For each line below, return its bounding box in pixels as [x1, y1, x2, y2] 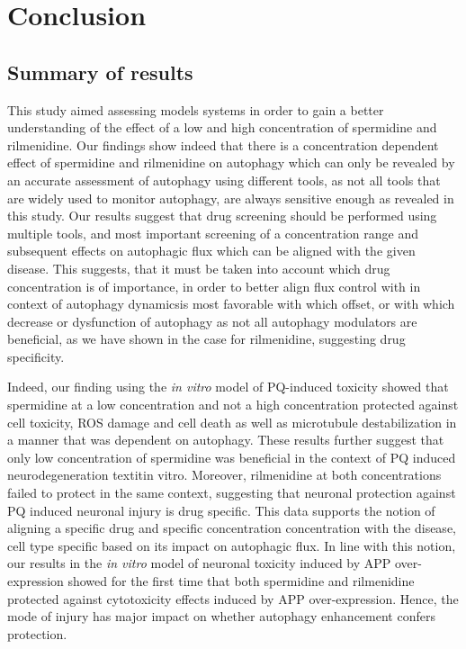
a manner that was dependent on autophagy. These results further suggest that [7, 430, 444, 449]
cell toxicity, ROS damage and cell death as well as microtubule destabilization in [7, 412, 457, 431]
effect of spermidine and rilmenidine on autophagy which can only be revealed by [7, 153, 455, 172]
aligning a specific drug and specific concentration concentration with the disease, [7, 518, 456, 537]
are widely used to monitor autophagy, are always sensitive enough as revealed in [7, 188, 454, 207]
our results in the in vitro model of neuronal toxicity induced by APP [7, 554, 391, 572]
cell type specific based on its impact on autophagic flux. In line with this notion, [7, 536, 456, 554]
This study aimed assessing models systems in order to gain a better [7, 100, 384, 119]
